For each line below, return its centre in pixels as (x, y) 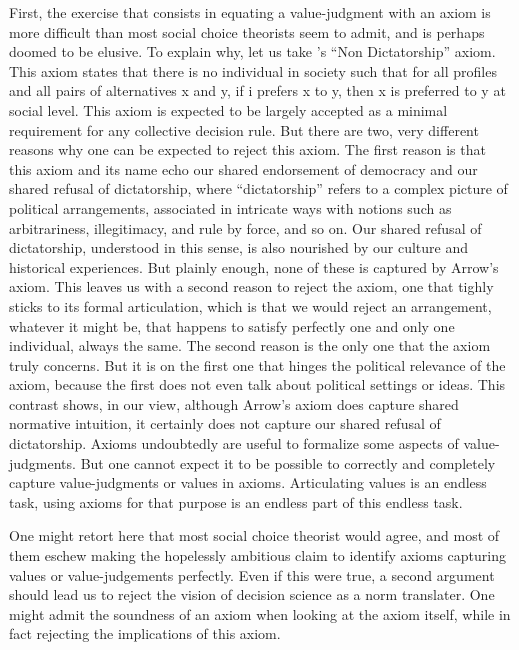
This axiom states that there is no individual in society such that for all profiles (253, 70)
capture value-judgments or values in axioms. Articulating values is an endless (248, 482)
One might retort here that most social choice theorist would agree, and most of (254, 535)
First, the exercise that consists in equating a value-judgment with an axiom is (250, 12)
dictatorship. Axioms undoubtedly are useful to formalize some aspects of (234, 443)
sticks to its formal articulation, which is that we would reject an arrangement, (250, 305)
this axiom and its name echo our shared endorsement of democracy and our (243, 168)
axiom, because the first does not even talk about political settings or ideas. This (257, 384)
